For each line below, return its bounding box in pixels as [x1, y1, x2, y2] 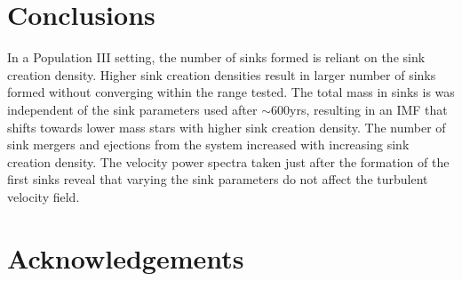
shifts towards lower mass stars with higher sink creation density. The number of [7, 117, 446, 136]
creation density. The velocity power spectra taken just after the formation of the [7, 152, 450, 171]
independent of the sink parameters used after [7, 100, 258, 118]
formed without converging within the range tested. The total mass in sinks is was [7, 83, 455, 101]
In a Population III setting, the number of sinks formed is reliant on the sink [7, 48, 426, 67]
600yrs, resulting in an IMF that [271, 100, 448, 118]
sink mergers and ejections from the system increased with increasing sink [7, 135, 410, 154]
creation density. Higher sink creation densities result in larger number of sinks [7, 65, 436, 84]
